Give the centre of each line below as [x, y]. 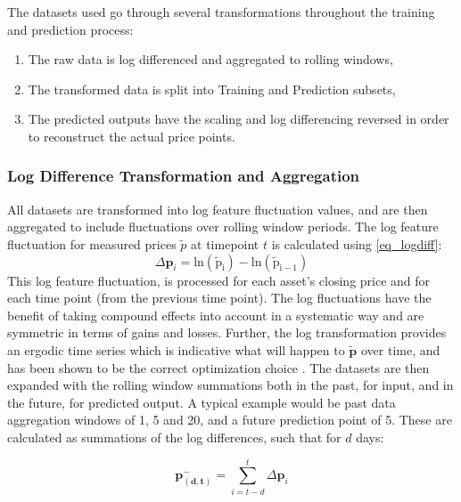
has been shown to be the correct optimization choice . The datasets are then [218, 367]
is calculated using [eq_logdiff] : [357, 243]
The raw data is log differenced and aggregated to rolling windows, [210, 59]
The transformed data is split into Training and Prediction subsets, [212, 89]
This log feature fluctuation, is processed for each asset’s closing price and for [219, 280]
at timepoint [225, 243]
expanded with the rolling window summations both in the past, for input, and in [230, 385]
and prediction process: [70, 29]
